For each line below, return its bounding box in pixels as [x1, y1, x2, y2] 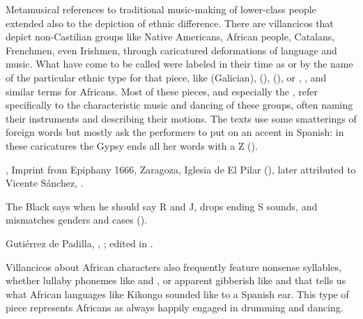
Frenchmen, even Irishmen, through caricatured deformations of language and [6, 42, 337, 57]
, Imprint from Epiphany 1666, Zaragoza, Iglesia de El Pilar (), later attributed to [6, 162, 356, 176]
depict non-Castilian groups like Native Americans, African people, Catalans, [6, 29, 335, 44]
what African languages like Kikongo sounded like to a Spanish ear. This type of [6, 286, 349, 301]
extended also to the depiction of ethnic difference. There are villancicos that [6, 15, 334, 30]
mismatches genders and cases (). [6, 212, 147, 227]
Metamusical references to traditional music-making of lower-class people [6, 2, 316, 16]
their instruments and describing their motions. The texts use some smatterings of [6, 111, 357, 125]
